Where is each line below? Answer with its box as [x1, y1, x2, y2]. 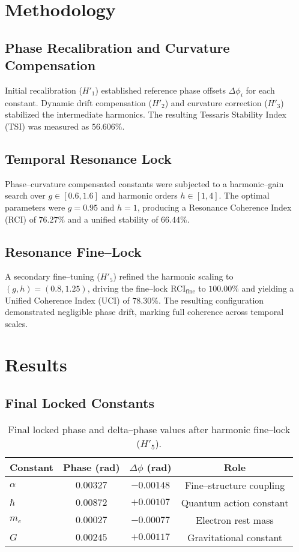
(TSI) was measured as [5, 119, 89, 132]
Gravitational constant [187, 530, 283, 544]
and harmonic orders [101, 189, 178, 202]
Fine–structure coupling [184, 478, 285, 492]
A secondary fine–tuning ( [5, 270, 100, 283]
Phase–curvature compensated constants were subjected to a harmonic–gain [5, 177, 284, 190]
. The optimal [219, 189, 270, 202]
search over [5, 189, 46, 202]
